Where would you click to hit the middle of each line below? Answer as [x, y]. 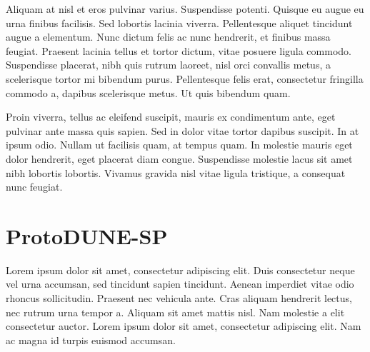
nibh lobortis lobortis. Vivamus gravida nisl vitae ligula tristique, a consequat [176, 172]
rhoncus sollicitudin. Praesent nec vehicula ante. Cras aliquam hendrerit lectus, [179, 298]
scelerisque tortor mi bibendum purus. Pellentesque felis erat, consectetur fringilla [185, 78]
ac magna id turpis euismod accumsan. [91, 340]
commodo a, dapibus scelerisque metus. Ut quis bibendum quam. [148, 92]
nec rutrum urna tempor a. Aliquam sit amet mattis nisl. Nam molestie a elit [175, 312]
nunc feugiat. [34, 187]
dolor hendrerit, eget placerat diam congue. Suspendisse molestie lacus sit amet [179, 158]
